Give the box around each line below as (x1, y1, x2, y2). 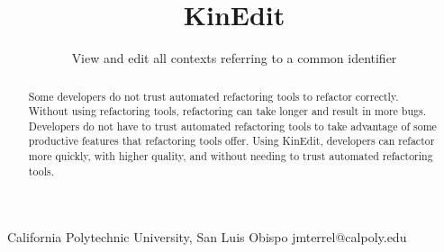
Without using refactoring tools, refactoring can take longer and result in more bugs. (28, 103, 426, 119)
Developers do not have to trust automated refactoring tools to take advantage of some (28, 118, 437, 133)
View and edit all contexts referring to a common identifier (71, 49, 397, 67)
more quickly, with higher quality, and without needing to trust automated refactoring (28, 148, 433, 164)
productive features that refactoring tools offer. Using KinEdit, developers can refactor (28, 133, 435, 148)
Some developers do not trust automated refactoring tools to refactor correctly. (28, 88, 399, 103)
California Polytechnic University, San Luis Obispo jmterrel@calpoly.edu (7, 228, 407, 247)
